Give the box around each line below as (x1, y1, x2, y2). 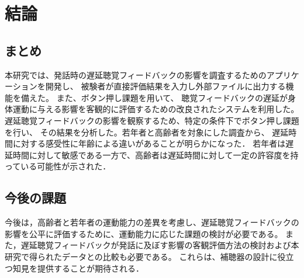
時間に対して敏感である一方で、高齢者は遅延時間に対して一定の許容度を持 (12, 148, 299, 161)
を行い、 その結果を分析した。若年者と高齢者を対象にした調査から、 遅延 (5, 126, 289, 138)
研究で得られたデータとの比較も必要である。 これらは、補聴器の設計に (5, 250, 278, 262)
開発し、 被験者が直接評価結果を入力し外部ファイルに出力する (45, 80, 286, 92)
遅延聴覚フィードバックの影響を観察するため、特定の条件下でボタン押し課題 (5, 114, 299, 126)
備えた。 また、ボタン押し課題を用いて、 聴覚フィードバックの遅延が (20, 91, 288, 103)
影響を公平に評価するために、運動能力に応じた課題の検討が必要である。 (5, 227, 283, 239)
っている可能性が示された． (5, 160, 111, 172)
